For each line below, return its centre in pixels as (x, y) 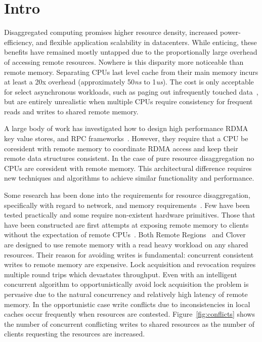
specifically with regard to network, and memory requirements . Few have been (127, 205)
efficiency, (19, 42)
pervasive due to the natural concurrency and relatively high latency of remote (126, 294)
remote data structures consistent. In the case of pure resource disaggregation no (129, 158)
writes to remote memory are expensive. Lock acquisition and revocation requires (130, 264)
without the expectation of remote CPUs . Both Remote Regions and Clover (125, 234)
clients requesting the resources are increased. (75, 334)
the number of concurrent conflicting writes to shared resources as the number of (129, 324)
